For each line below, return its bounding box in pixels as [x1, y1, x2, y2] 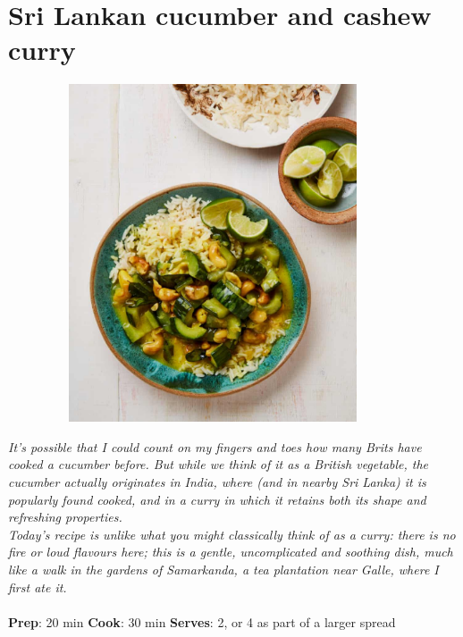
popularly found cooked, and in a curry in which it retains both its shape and [8, 490, 426, 508]
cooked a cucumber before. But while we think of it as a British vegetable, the [8, 455, 429, 474]
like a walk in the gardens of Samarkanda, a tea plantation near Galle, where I [8, 560, 439, 578]
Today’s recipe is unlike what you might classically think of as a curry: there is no [8, 524, 456, 543]
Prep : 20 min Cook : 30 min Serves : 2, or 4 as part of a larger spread [8, 612, 396, 631]
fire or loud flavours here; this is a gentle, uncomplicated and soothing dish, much [8, 542, 453, 561]
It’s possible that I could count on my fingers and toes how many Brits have [8, 437, 422, 456]
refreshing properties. [8, 507, 122, 526]
